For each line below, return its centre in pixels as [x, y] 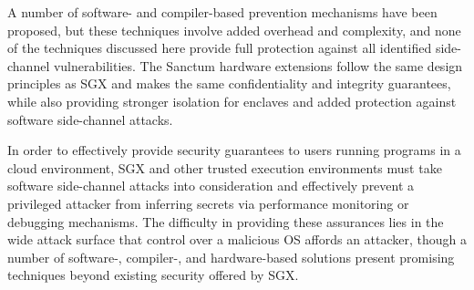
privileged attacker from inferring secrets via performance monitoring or [208, 203]
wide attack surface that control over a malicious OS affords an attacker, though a [237, 239]
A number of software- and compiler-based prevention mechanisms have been [222, 12]
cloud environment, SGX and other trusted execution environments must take [225, 167]
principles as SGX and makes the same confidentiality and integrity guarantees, [229, 83]
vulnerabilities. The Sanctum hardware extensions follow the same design [258, 65]
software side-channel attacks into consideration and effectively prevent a [211, 186]
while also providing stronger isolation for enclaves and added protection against [232, 101]
